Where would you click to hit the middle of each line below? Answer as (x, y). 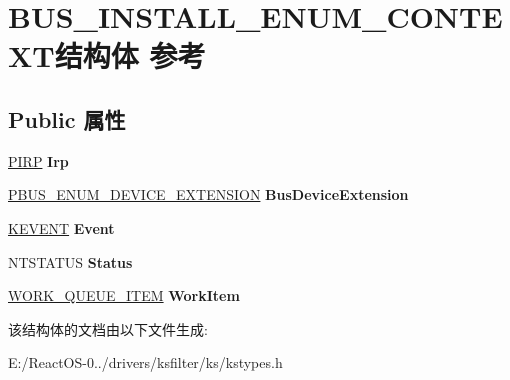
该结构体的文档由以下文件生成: (108, 328)
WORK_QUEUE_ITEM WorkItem (124, 295)
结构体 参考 (130, 55)
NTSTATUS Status (70, 261)
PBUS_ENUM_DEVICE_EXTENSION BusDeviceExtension (208, 194)
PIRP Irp (38, 160)
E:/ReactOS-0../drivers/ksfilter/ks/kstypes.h (145, 362)
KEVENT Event (61, 227)
